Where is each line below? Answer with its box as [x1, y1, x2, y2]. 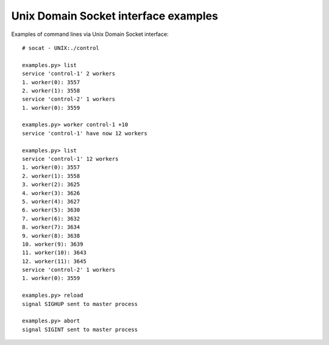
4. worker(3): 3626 [22, 190, 80, 196]
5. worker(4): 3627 [22, 198, 80, 205]
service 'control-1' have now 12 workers [22, 130, 147, 137]
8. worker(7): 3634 [22, 224, 80, 231]
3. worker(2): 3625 [22, 181, 80, 188]
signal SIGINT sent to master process [22, 326, 138, 333]
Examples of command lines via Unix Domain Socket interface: [11, 30, 169, 38]
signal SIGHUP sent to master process [22, 301, 138, 307]
